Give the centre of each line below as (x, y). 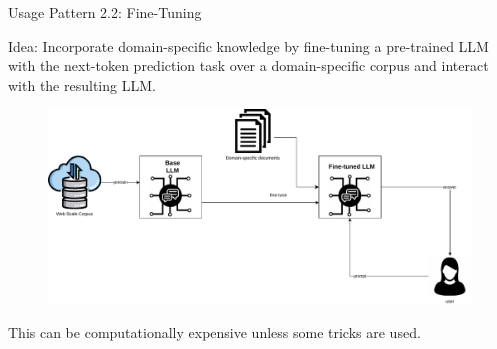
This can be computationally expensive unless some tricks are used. (214, 332)
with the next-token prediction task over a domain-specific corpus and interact (248, 65)
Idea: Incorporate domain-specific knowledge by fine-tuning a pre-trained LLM (248, 45)
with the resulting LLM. (82, 84)
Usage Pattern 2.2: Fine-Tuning (105, 12)
